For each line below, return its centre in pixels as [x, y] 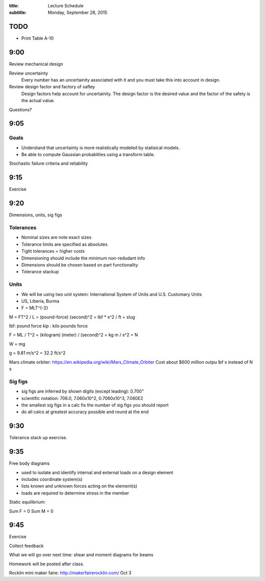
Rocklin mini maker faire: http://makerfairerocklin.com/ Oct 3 [70, 573]
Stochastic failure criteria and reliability [49, 163]
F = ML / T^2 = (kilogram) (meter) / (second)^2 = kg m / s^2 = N [74, 335]
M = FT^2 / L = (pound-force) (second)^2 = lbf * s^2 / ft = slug [72, 317]
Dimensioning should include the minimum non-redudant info [83, 258]
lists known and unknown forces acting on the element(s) [79, 486]
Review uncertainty [29, 73]
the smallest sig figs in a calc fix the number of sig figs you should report [95, 405]
